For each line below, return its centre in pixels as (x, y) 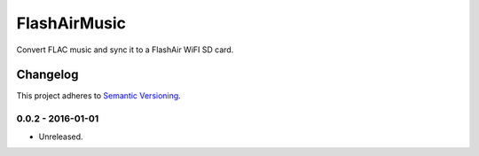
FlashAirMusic (71, 23)
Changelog (47, 75)
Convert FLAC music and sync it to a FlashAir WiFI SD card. (125, 50)
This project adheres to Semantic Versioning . (98, 96)
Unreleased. (61, 136)
